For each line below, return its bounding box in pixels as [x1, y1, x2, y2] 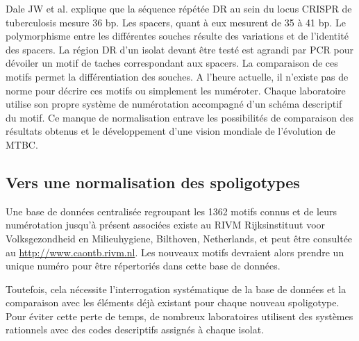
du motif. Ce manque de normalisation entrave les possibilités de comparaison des [6, 110, 354, 124]
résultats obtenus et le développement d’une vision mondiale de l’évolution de [6, 124, 335, 138]
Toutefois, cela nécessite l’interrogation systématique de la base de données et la [6, 281, 347, 296]
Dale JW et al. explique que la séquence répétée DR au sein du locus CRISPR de [6, 1, 352, 15]
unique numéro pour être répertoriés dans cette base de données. [6, 258, 281, 273]
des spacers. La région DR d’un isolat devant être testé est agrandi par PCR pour [6, 42, 353, 56]
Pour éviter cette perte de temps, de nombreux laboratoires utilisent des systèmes [6, 308, 353, 323]
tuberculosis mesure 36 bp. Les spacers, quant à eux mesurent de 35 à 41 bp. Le [6, 15, 346, 29]
